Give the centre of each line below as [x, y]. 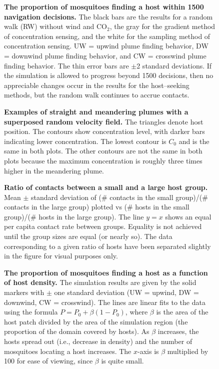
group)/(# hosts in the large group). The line [74, 216]
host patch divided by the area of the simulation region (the [96, 321]
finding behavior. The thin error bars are [66, 65]
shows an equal [188, 216]
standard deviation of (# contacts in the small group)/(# [119, 197]
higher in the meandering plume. [54, 170]
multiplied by [188, 351]
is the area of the [182, 312]
